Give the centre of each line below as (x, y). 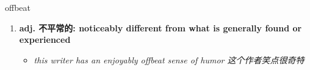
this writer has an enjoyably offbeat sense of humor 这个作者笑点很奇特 (169, 59)
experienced (45, 40)
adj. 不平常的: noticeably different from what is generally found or (160, 27)
